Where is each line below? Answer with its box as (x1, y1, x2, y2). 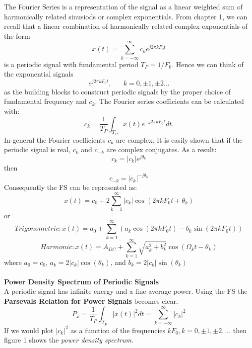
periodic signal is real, (4, 144, 71, 155)
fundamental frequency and (4, 96, 87, 106)
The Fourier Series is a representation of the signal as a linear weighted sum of (4, 1, 243, 11)
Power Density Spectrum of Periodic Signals (4, 276, 159, 286)
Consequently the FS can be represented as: (4, 182, 137, 192)
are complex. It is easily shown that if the (116, 134, 243, 145)
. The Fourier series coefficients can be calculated (95, 96, 244, 106)
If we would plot (4, 325, 54, 335)
